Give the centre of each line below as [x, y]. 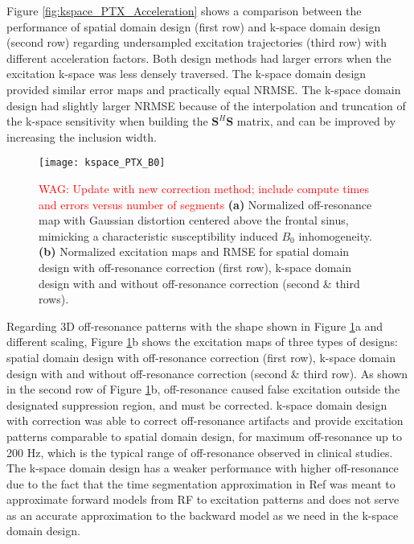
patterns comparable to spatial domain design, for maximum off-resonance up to [205, 436]
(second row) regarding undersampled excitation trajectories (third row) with [197, 42]
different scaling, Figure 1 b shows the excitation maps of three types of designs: [202, 342]
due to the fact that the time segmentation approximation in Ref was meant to [201, 483]
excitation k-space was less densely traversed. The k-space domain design [187, 74]
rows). [54, 299]
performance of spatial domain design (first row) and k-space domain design [194, 26]
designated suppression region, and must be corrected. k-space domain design [197, 404]
